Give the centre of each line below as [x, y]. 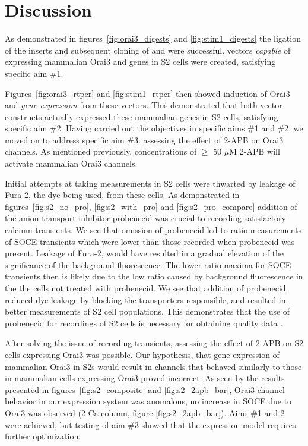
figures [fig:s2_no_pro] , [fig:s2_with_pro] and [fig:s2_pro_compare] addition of [151, 206]
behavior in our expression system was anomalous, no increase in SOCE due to [148, 401]
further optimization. [43, 436]
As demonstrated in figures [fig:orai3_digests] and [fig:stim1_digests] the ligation [153, 38]
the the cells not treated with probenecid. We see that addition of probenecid [145, 288]
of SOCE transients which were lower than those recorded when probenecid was [150, 241]
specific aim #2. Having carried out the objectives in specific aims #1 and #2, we [154, 128]
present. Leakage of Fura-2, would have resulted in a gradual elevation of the [145, 253]
